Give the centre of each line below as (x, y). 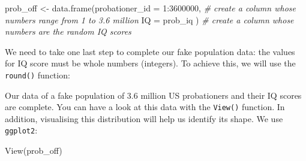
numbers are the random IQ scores (68, 31)
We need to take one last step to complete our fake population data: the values (150, 51)
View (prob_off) (34, 151)
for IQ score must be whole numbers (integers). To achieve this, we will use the (150, 63)
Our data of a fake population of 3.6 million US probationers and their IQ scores (153, 95)
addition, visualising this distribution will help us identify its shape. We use (144, 118)
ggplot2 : (21, 130)
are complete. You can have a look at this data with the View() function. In (145, 107)
